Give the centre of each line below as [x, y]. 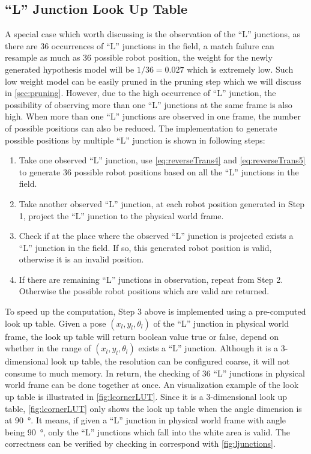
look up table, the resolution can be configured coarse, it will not [171, 361]
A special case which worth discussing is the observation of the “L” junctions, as [153, 34]
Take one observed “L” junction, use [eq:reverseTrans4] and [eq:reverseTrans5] [162, 160]
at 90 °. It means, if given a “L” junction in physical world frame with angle [146, 420]
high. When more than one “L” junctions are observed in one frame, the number [153, 116]
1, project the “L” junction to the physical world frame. [121, 215]
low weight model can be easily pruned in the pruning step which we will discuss [153, 81]
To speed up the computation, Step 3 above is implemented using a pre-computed [155, 311]
